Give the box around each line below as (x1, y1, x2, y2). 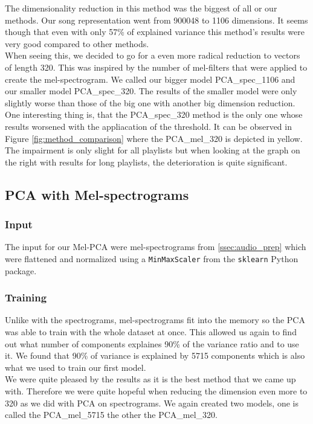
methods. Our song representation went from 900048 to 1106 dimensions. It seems (5, 13, 308, 26)
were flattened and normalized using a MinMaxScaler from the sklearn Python (5, 252, 298, 265)
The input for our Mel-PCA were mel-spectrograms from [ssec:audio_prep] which (5, 240, 306, 253)
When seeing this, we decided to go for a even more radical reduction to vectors (5, 49, 300, 62)
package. (5, 264, 37, 277)
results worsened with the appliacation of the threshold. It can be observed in (5, 120, 292, 132)
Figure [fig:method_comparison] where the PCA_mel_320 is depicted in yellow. (5, 132, 303, 144)
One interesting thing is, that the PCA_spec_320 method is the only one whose (5, 108, 303, 121)
